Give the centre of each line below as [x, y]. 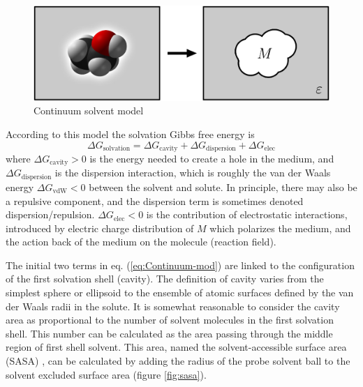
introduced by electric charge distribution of [100, 228]
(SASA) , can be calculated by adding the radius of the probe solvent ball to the [178, 361]
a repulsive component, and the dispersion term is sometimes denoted [155, 200]
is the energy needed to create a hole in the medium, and [212, 158]
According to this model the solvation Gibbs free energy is [130, 134]
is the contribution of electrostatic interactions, [247, 214]
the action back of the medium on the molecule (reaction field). [141, 242]
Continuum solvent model [89, 111]
